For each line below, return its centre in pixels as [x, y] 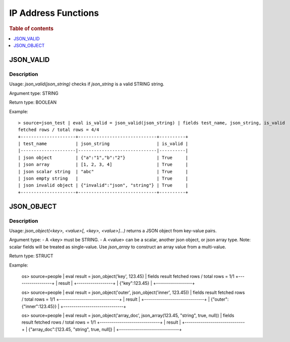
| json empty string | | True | [103, 178]
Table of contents [32, 28]
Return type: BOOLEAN [33, 102]
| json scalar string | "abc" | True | [103, 171]
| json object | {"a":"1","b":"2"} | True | [103, 157]
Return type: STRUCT [31, 256]
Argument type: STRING [34, 93]
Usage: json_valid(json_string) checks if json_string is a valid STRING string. [87, 84]
